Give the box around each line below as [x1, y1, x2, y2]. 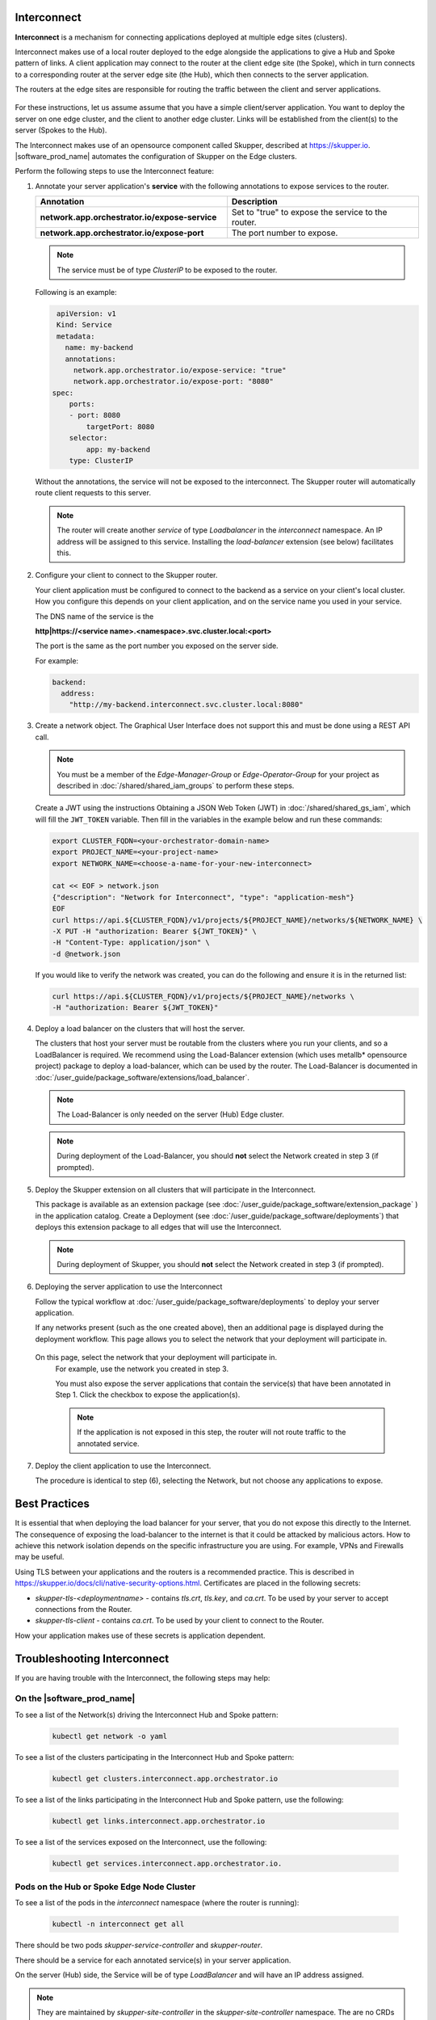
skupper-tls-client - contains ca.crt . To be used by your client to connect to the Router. [35, 1616, 325, 1626]
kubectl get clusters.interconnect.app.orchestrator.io [52, 1774, 279, 1783]
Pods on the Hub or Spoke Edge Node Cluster [15, 1881, 196, 1892]
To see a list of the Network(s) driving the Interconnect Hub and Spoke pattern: [15, 1710, 279, 1719]
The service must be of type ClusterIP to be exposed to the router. [57, 265, 278, 275]
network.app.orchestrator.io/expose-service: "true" [73, 365, 287, 375]
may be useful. [15, 1552, 65, 1562]
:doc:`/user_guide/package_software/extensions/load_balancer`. [35, 1072, 250, 1082]
